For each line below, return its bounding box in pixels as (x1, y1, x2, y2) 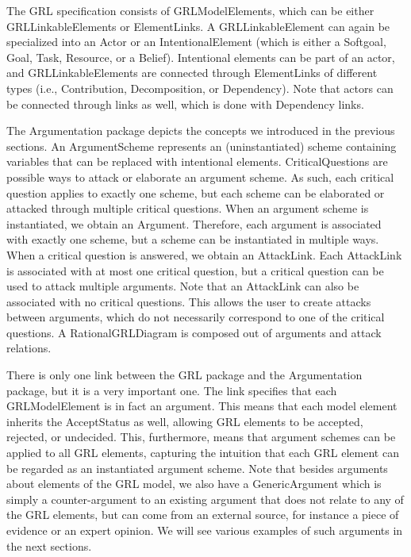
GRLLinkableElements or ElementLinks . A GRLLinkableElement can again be (6, 17, 390, 34)
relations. (6, 340, 52, 356)
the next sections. (6, 537, 92, 554)
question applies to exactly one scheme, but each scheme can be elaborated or (6, 184, 385, 201)
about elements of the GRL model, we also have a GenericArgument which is (6, 475, 382, 492)
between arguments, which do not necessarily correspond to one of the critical (6, 309, 385, 325)
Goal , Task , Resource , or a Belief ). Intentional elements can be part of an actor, (6, 48, 395, 65)
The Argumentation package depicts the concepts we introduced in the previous (6, 122, 395, 139)
